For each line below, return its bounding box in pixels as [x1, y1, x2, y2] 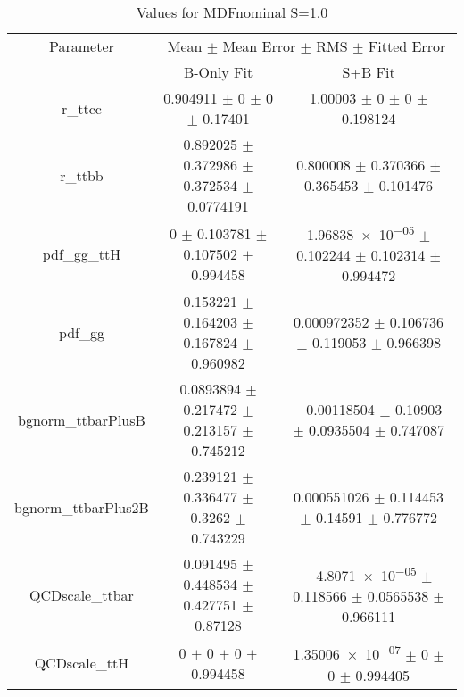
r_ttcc [61, 97, 102, 119]
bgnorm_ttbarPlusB [18, 409, 145, 430]
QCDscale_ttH [34, 652, 129, 674]
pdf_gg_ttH [42, 243, 121, 264]
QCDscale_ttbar [29, 584, 134, 605]
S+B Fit [342, 62, 395, 82]
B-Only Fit [183, 62, 253, 82]
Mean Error [222, 36, 296, 56]
